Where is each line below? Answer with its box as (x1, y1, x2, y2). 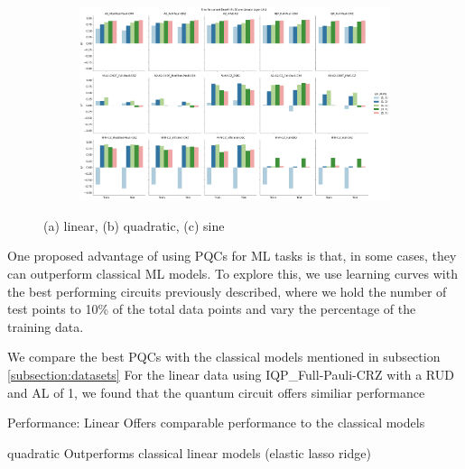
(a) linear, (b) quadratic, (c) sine (43, 216, 225, 234)
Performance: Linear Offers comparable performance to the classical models (7, 413, 425, 432)
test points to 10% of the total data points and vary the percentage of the (7, 299, 416, 318)
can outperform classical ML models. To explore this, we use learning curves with (7, 263, 458, 282)
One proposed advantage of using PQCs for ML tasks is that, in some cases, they (7, 246, 457, 265)
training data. (7, 317, 84, 336)
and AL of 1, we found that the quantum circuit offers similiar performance (7, 382, 425, 401)
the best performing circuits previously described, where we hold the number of (7, 281, 447, 300)
